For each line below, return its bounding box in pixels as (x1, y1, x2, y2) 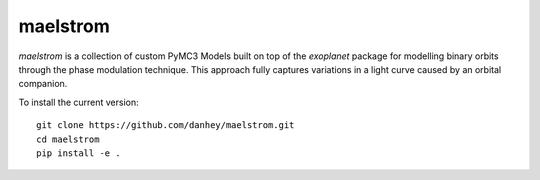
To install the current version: (18, 96, 139, 108)
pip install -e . (36, 147, 121, 159)
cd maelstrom (36, 133, 100, 145)
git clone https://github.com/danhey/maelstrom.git (36, 120, 295, 131)
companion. (18, 78, 68, 90)
